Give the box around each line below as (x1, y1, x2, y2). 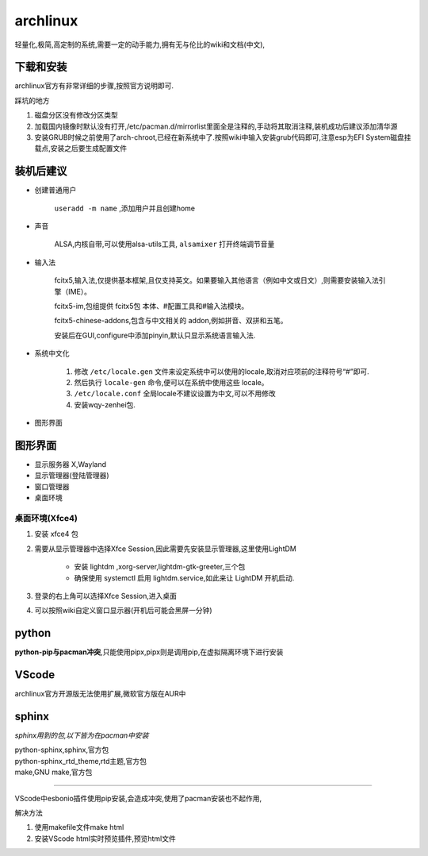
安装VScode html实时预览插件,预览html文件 (34, 834, 176, 843)
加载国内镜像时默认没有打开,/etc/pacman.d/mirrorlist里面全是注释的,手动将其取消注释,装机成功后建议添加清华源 (34, 121, 398, 131)
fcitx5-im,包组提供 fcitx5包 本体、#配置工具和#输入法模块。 (54, 302, 249, 311)
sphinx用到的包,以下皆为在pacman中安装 (14, 731, 149, 740)
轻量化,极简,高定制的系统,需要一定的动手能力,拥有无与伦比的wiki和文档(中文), (14, 40, 266, 49)
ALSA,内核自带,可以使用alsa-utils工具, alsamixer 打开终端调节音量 (54, 239, 275, 249)
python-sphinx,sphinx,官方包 (14, 745, 109, 754)
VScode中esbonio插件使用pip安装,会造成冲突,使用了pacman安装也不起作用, (14, 793, 262, 803)
